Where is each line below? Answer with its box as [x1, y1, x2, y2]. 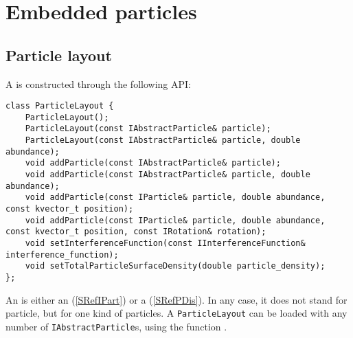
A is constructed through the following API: [5, 76, 191, 91]
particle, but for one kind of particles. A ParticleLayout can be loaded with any [5, 306, 348, 320]
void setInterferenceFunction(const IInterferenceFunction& [25, 238, 306, 249]
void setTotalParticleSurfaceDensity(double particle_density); [25, 261, 326, 271]
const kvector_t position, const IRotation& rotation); [5, 227, 266, 237]
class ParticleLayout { [5, 101, 114, 111]
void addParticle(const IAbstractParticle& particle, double [25, 170, 310, 180]
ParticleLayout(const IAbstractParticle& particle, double [25, 135, 301, 146]
